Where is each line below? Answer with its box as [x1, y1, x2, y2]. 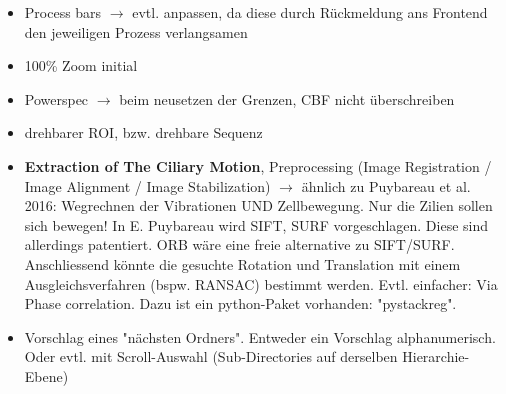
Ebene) [24, 365, 69, 386]
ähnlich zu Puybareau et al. [301, 175, 471, 196]
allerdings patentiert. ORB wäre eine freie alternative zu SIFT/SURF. [24, 234, 455, 255]
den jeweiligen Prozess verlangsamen [24, 21, 248, 42]
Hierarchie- [402, 346, 470, 367]
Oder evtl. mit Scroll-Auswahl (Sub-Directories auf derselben [24, 346, 398, 367]
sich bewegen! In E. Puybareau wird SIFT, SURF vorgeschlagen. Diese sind [24, 214, 488, 235]
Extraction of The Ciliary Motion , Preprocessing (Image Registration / [24, 155, 492, 176]
